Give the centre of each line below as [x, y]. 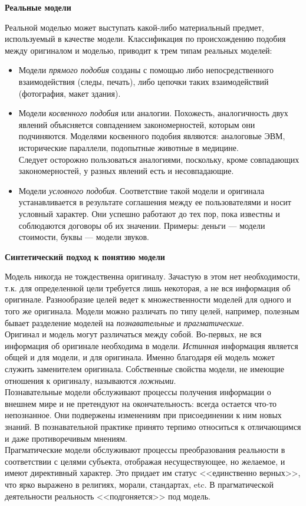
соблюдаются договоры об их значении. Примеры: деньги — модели [142, 225]
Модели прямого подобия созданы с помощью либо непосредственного [146, 70]
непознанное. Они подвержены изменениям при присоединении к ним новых [143, 415]
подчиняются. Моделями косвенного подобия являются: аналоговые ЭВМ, [152, 136]
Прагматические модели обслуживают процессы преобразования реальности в [145, 450]
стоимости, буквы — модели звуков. [84, 237]
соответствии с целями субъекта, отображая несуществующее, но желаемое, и [145, 461]
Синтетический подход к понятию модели [85, 256]
